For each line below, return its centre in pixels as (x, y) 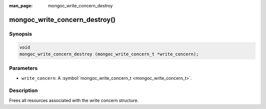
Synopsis (20, 34)
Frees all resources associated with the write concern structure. (74, 100)
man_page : (21, 6)
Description (23, 90)
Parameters (23, 68)
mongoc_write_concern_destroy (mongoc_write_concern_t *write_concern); (109, 54)
